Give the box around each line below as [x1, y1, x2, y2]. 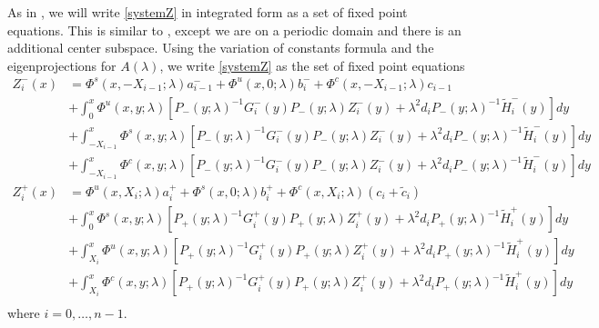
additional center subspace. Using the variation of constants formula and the [7, 38, 434, 57]
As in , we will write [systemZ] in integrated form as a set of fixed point [7, 3, 408, 21]
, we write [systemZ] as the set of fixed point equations [159, 55, 465, 75]
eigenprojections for [7, 55, 117, 75]
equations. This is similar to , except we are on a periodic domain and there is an [7, 20, 462, 39]
